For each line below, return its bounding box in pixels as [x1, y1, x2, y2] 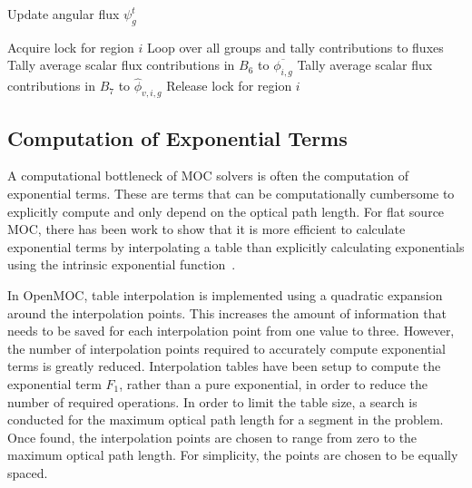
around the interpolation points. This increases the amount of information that [7, 303, 447, 322]
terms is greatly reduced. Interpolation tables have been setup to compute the [7, 356, 441, 376]
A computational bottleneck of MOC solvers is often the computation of [7, 166, 409, 185]
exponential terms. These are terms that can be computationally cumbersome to [7, 184, 455, 202]
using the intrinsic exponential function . [7, 255, 236, 274]
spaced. [7, 463, 48, 482]
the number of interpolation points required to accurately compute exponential [7, 338, 446, 357]
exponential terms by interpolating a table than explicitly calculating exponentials [7, 237, 465, 256]
